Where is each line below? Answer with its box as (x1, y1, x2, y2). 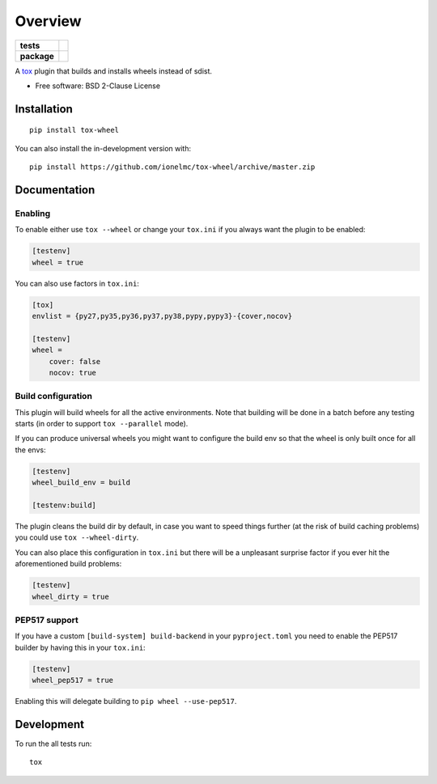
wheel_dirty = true (32, 591, 109, 601)
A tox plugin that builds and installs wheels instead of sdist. (15, 66, 213, 76)
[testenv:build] (32, 501, 97, 510)
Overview (15, 12, 82, 30)
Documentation (15, 183, 95, 197)
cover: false (49, 357, 101, 366)
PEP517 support (15, 614, 78, 625)
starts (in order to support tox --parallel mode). (15, 419, 189, 429)
